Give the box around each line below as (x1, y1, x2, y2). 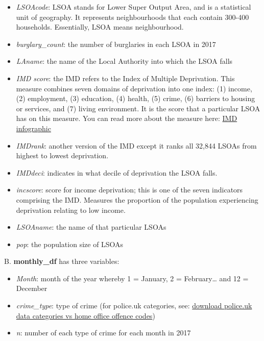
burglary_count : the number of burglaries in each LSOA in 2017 (16, 38, 216, 49)
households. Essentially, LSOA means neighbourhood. (16, 21, 184, 32)
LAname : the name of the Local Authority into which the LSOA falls (16, 56, 233, 66)
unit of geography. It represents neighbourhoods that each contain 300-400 (16, 11, 249, 22)
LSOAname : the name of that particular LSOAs (16, 222, 166, 232)
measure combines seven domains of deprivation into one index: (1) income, (16, 83, 252, 93)
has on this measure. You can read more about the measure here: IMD (16, 113, 237, 124)
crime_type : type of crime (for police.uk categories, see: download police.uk (16, 300, 252, 311)
